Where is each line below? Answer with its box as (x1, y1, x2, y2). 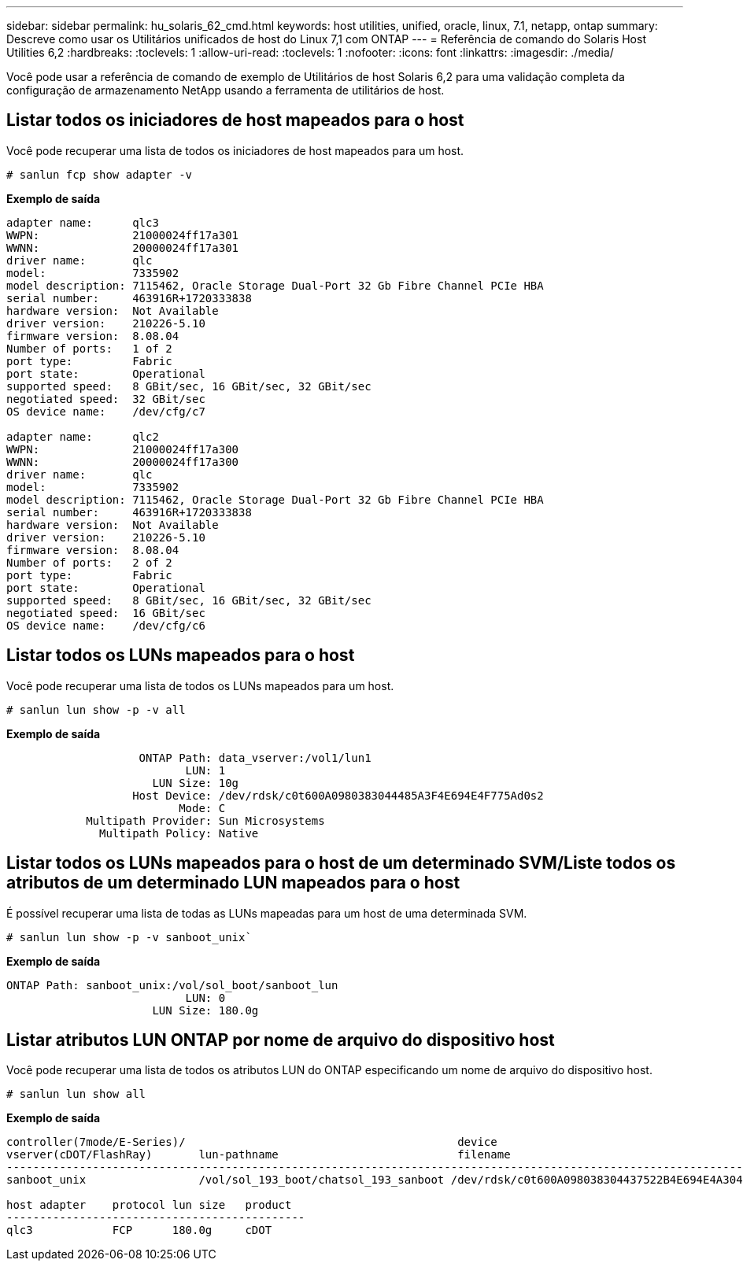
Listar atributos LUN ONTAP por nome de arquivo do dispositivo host (6, 1029, 555, 1050)
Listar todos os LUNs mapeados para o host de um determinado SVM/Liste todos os (6, 853, 676, 874)
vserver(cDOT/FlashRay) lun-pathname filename (6, 1148, 511, 1162)
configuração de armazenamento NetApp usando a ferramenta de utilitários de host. (6, 83, 445, 97)
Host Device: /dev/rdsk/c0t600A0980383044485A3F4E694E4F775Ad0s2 (132, 789, 544, 802)
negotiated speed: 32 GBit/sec (6, 392, 205, 405)
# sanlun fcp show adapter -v (6, 168, 193, 181)
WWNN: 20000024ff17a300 (6, 455, 239, 468)
